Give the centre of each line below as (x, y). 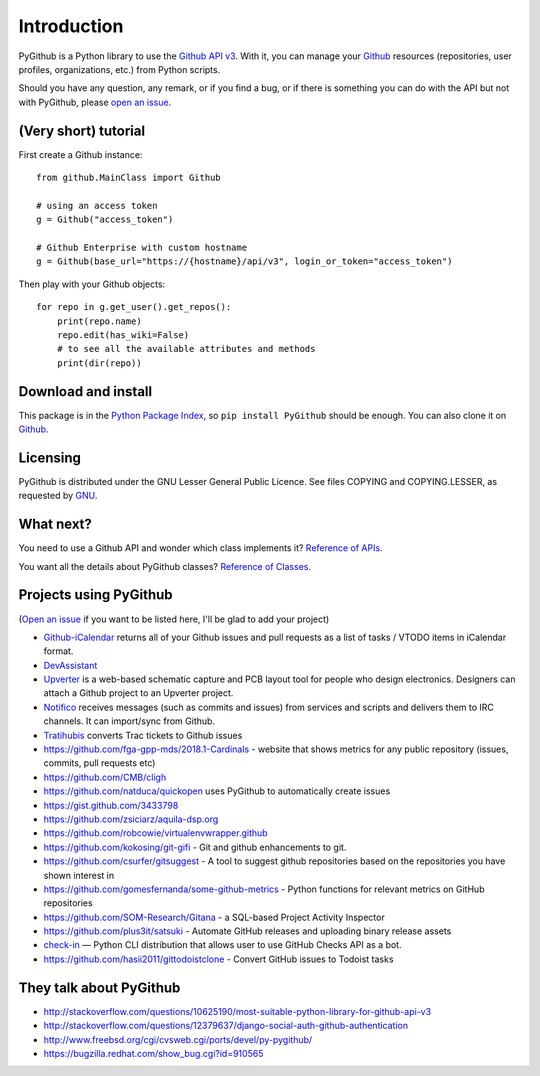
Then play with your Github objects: (92, 284)
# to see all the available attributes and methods (186, 349)
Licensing (50, 457)
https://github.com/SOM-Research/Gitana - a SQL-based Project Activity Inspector (214, 917)
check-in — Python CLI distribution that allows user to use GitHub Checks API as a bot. (222, 945)
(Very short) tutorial (81, 130)
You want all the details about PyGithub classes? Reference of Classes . (165, 566)
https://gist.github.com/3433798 (111, 805)
